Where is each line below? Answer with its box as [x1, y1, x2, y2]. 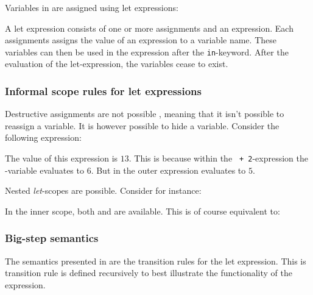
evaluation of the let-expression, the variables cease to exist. [5, 57, 228, 70]
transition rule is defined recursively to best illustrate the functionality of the [5, 266, 292, 279]
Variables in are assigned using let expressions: [5, 1, 178, 13]
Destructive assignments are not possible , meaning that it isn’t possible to [5, 107, 284, 120]
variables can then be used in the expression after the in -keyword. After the [5, 45, 289, 58]
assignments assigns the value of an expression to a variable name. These [5, 34, 276, 46]
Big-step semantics [5, 230, 99, 246]
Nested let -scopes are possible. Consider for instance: [5, 184, 202, 197]
